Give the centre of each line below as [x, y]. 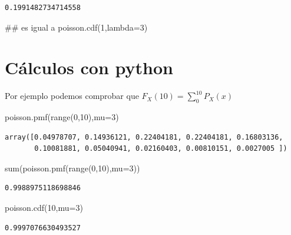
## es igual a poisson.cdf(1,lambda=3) [76, 27]
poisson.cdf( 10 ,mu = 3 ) [44, 208]
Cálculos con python [89, 67]
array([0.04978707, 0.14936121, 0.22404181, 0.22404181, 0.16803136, [144, 137]
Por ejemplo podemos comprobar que [72, 96]
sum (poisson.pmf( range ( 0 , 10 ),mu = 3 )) [72, 168]
